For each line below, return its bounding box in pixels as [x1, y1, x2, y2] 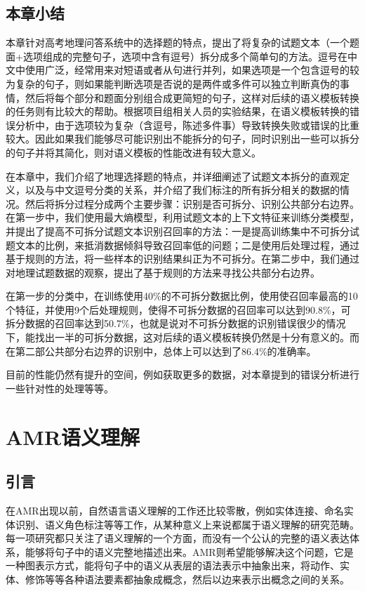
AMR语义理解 [6, 422, 140, 451]
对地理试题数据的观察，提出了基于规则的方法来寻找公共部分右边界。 [6, 265, 320, 279]
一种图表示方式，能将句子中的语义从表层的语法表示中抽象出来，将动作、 [6, 558, 340, 573]
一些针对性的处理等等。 [6, 380, 114, 395]
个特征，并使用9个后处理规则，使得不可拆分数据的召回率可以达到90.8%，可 [6, 302, 351, 317]
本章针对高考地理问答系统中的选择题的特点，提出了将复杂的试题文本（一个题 [6, 35, 359, 50]
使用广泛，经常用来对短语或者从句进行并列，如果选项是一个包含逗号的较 [25, 62, 359, 77]
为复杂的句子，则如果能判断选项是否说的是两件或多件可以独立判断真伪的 [6, 76, 340, 91]
